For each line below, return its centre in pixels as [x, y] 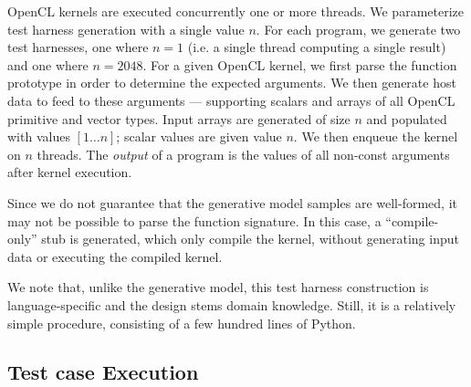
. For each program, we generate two [358, 29]
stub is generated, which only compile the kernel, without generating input [250, 239]
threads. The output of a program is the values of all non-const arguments [243, 154]
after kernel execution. [70, 172]
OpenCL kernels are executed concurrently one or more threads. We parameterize [235, 11]
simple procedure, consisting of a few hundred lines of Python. [182, 323]
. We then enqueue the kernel [376, 136]
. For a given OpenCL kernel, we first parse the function [300, 64]
